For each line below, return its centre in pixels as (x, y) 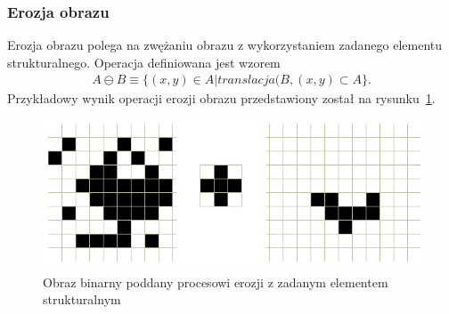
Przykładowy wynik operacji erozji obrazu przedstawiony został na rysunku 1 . (221, 98)
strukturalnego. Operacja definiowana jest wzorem (144, 62)
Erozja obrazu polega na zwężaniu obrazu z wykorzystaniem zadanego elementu (225, 45)
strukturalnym (82, 299)
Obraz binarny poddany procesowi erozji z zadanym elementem (216, 282)
